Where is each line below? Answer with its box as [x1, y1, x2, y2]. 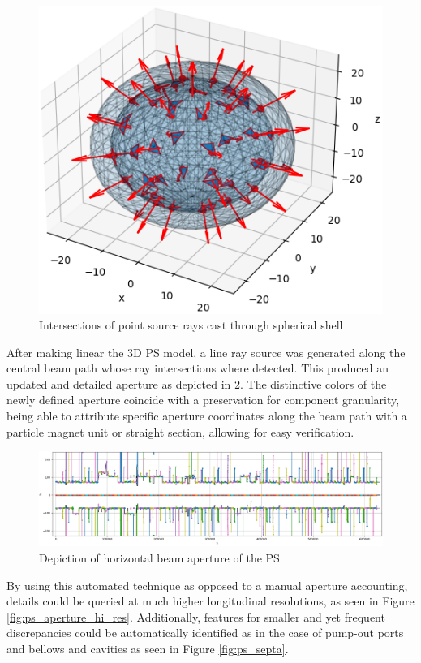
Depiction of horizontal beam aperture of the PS [39, 549, 280, 566]
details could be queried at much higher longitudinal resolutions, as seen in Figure [6, 592, 415, 609]
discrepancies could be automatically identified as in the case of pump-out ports [6, 624, 404, 641]
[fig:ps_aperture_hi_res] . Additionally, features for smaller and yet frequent [6, 608, 385, 625]
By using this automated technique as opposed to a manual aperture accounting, [6, 576, 408, 593]
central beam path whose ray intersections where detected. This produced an [6, 359, 389, 377]
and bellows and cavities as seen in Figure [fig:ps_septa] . [6, 639, 289, 657]
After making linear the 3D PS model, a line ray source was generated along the [6, 343, 406, 360]
